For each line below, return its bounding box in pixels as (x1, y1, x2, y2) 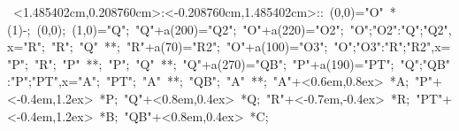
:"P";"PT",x (7, 72, 69, 90)
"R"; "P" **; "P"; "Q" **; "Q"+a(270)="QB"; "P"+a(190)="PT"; (34, 54, 394, 73)
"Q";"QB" (400, 54, 451, 73)
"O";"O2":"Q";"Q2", (349, 19, 452, 38)
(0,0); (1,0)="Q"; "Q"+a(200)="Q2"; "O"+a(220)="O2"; (36, 19, 344, 38)
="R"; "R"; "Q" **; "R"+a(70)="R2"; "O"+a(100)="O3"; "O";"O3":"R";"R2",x (13, 37, 441, 56)
